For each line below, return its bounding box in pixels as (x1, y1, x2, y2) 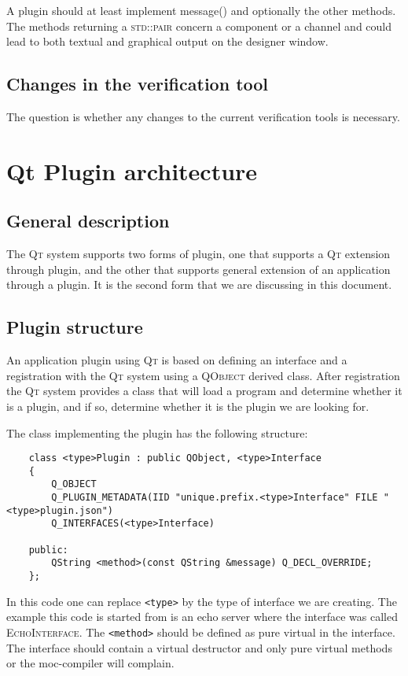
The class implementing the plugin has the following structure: (6, 424, 308, 441)
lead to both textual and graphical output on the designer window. (6, 33, 329, 50)
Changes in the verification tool (6, 72, 269, 96)
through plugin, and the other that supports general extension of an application (6, 260, 391, 277)
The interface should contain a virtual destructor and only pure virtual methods (6, 639, 392, 656)
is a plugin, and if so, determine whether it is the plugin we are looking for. (6, 397, 369, 414)
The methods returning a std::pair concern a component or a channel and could (6, 17, 392, 34)
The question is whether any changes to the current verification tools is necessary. (6, 108, 400, 124)
